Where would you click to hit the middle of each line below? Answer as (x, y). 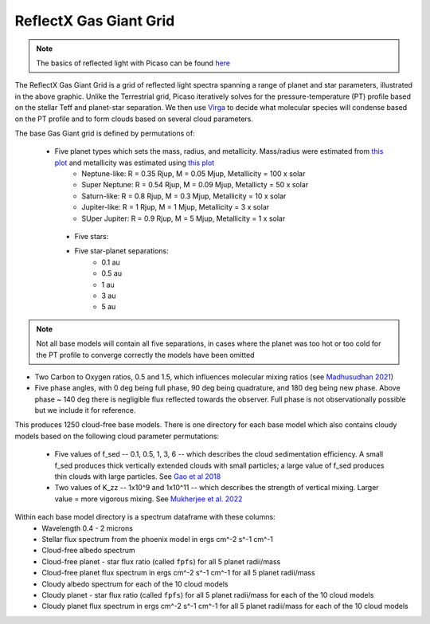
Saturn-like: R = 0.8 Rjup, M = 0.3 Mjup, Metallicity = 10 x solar (184, 196)
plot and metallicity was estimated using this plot (135, 163)
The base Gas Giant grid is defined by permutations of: (105, 133)
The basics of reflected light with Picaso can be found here (133, 63)
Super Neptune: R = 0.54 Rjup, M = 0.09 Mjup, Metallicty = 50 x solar (195, 185)
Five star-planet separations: (121, 251)
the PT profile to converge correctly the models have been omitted (145, 355)
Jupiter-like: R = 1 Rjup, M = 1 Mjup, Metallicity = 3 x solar (176, 207)
